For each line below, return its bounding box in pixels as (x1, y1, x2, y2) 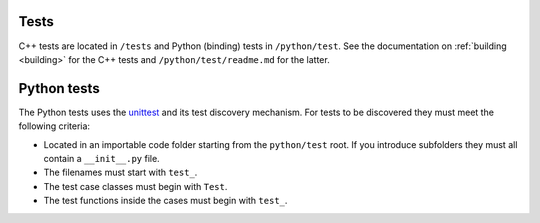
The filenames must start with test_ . (43, 166, 198, 179)
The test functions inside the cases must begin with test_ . (43, 195, 288, 207)
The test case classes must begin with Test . (43, 180, 228, 192)
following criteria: (18, 120, 90, 132)
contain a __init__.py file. (43, 152, 160, 164)
